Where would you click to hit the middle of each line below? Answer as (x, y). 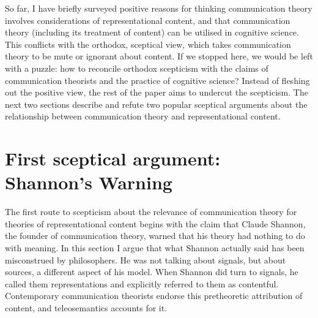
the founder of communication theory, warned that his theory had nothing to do (155, 236)
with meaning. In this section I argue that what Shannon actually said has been (155, 248)
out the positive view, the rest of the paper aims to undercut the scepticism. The (157, 92)
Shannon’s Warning (89, 182)
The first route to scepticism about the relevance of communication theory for (151, 212)
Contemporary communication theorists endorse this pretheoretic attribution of (154, 296)
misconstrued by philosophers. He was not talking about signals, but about (146, 259)
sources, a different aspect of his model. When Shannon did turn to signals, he (152, 272)
